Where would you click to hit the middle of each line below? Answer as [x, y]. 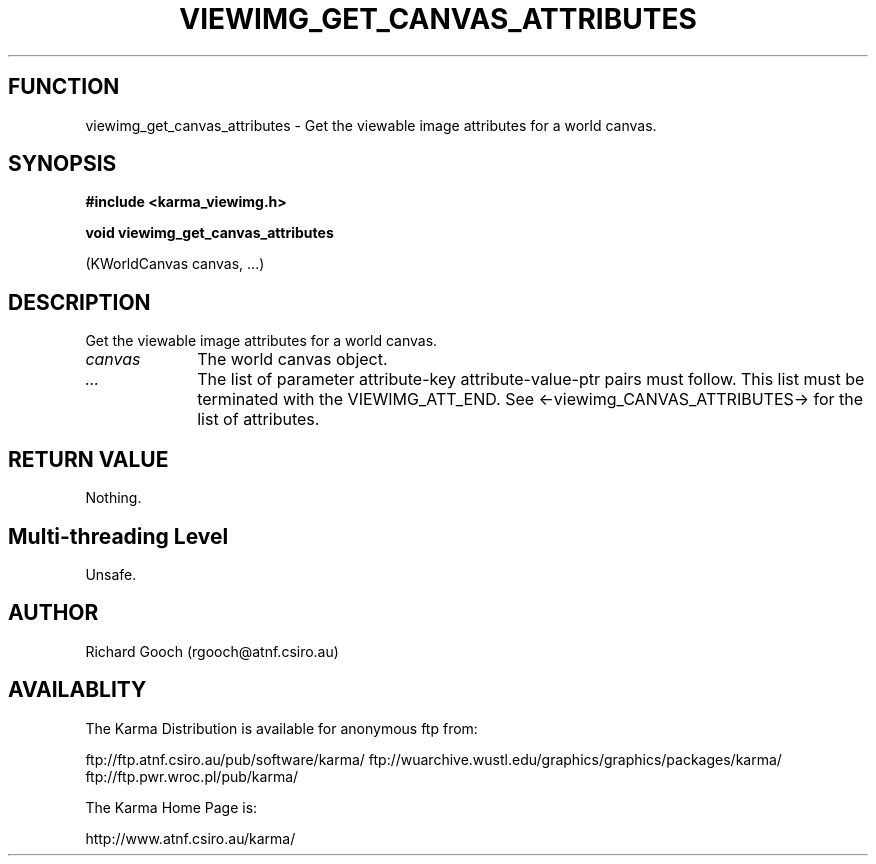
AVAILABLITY [77, 690]
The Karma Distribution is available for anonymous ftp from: [281, 728]
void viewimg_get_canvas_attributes [209, 233]
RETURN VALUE [88, 459]
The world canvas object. [292, 359]
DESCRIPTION [79, 302]
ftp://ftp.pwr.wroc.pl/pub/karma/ [192, 776]
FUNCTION [64, 87]
